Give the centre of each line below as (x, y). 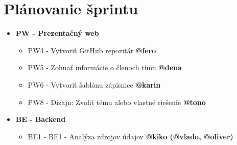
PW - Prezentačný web (57, 33)
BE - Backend (41, 119)
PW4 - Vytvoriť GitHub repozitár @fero (92, 50)
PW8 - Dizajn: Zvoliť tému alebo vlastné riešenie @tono (117, 102)
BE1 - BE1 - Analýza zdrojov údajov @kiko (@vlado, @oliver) (131, 136)
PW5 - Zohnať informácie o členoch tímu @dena (105, 67)
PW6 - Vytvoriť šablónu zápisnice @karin (94, 84)
